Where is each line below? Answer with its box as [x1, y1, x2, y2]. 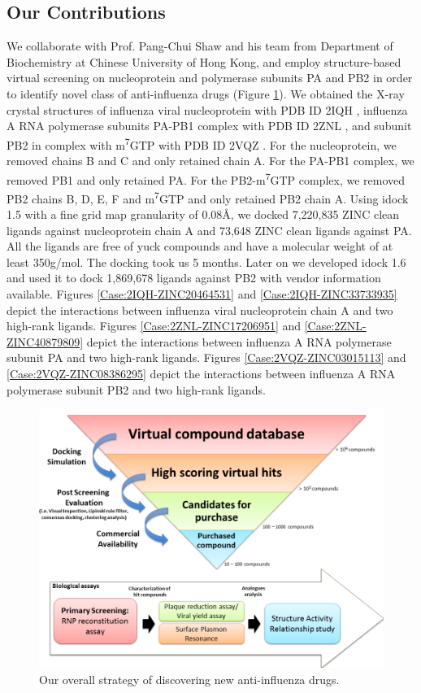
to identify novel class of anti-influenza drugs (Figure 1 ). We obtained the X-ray [7, 85, 405, 102]
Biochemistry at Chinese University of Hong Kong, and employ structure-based [7, 53, 401, 70]
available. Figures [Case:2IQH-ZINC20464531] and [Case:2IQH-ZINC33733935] [7, 285, 397, 303]
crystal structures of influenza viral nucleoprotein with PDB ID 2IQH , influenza [7, 101, 408, 118]
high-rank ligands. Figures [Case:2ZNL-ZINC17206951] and [7, 317, 302, 334]
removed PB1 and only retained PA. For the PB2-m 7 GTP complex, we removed [7, 168, 406, 188]
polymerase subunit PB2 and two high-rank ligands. [7, 381, 266, 398]
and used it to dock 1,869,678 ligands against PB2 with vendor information [7, 269, 381, 286]
